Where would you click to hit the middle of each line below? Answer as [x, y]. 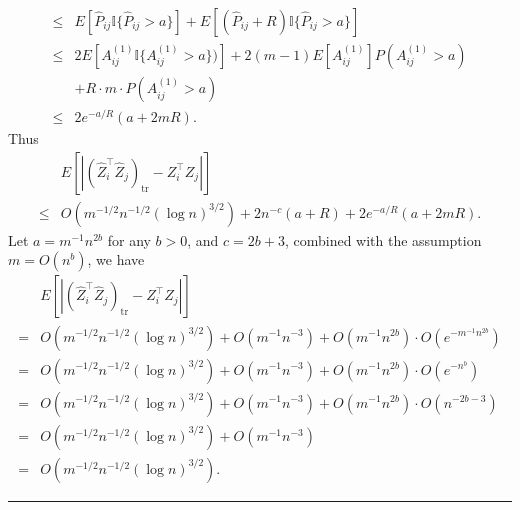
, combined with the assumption [383, 239]
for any [129, 239]
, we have [116, 259]
